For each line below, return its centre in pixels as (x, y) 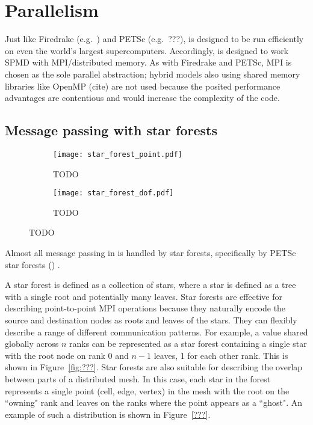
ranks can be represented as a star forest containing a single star (188, 344)
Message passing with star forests (111, 130)
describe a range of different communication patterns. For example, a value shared (156, 332)
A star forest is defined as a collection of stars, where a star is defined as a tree (150, 285)
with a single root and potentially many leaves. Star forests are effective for (144, 296)
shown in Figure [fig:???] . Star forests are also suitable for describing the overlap (154, 367)
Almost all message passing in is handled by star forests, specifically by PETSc (150, 252)
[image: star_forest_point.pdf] (118, 154)
